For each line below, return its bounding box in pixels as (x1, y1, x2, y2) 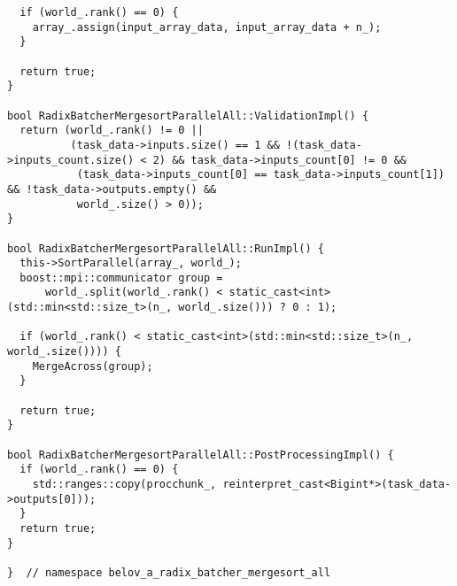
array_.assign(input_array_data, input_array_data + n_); (32, 20, 382, 34)
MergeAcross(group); (32, 359, 153, 373)
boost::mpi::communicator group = (19, 271, 223, 284)
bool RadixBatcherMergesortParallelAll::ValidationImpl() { (7, 109, 369, 122)
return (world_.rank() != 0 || (19, 124, 204, 137)
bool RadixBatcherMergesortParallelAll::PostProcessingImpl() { (7, 448, 394, 461)
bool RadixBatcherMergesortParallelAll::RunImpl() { (7, 242, 324, 255)
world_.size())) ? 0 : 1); (178, 301, 337, 314)
